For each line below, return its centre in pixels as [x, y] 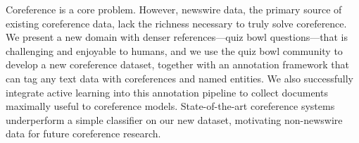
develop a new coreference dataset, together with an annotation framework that [177, 64]
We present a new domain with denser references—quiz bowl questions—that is [177, 37]
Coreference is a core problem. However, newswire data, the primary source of [174, 9]
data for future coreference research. [83, 133]
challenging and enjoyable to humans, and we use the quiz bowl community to [174, 50]
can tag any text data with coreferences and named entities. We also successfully [179, 78]
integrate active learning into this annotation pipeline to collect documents [167, 92]
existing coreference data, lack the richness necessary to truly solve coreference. [176, 23]
